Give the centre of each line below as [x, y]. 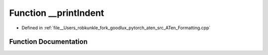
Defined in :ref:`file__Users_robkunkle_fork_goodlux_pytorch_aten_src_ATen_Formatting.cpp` [116, 28]
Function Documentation [48, 42]
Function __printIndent [57, 13]
